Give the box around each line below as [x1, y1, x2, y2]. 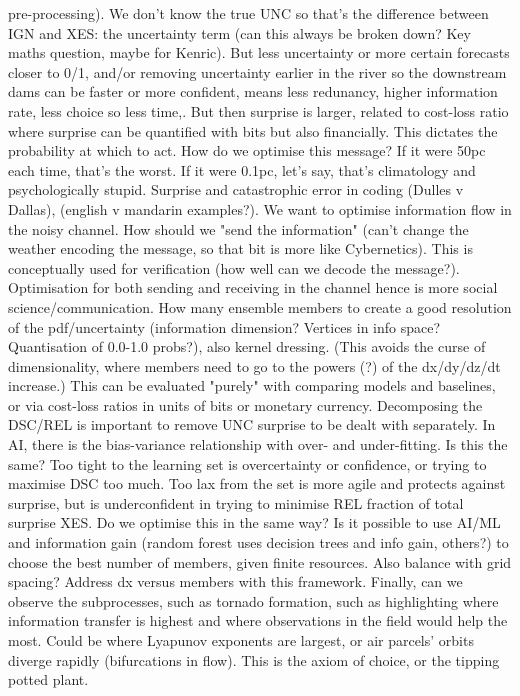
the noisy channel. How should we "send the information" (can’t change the [8, 218, 469, 239]
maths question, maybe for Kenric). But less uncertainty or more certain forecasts [8, 42, 510, 63]
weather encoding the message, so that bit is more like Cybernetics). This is [8, 238, 473, 259]
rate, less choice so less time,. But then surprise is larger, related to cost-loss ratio [8, 100, 509, 121]
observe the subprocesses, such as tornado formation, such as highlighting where [8, 590, 499, 611]
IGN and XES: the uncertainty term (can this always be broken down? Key [8, 22, 471, 43]
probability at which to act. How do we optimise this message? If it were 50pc [8, 140, 486, 161]
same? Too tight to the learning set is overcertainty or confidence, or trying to [8, 453, 487, 474]
